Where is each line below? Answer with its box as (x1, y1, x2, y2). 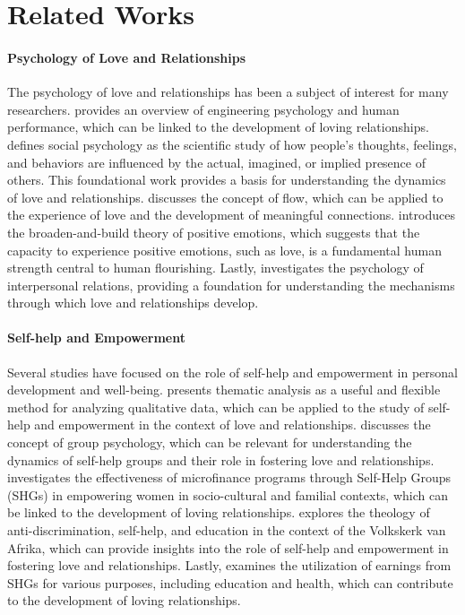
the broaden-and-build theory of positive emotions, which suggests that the (7, 222, 420, 241)
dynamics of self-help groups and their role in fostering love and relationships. (7, 450, 435, 469)
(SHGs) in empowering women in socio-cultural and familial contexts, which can (7, 485, 448, 504)
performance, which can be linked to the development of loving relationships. (7, 117, 429, 136)
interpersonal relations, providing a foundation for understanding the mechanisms (7, 275, 455, 294)
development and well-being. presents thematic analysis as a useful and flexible (7, 380, 441, 399)
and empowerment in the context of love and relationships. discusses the (34, 415, 431, 434)
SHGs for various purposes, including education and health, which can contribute (7, 573, 453, 592)
